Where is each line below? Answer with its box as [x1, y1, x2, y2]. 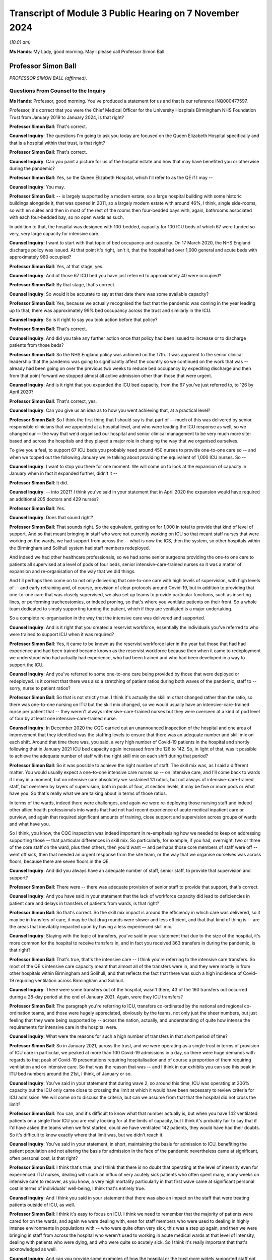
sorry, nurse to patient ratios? [9, 685, 71, 691]
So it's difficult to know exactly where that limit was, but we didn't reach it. [9, 1131, 164, 1138]
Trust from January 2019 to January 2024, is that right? [9, 114, 124, 120]
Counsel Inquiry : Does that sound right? [9, 515, 93, 521]
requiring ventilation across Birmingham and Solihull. [15, 977, 124, 983]
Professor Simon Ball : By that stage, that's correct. [9, 282, 116, 288]
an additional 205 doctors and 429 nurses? [9, 496, 99, 502]
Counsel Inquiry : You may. [9, 184, 65, 190]
